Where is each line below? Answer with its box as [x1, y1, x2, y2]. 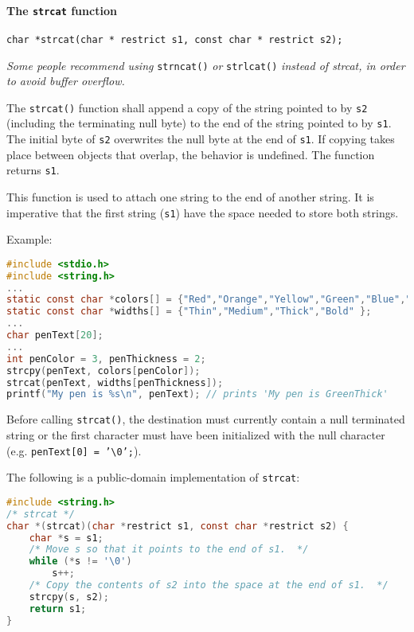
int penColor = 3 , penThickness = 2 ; [6, 353, 206, 365]
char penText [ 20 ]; [6, 330, 103, 341]
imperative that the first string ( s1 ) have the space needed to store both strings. [6, 204, 399, 220]
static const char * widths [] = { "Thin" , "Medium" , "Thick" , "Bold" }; [6, 306, 372, 318]
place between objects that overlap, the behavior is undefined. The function [6, 146, 375, 162]
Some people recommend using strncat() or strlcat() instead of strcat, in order [6, 57, 405, 73]
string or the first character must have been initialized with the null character [6, 426, 385, 443]
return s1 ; [29, 603, 87, 614]
